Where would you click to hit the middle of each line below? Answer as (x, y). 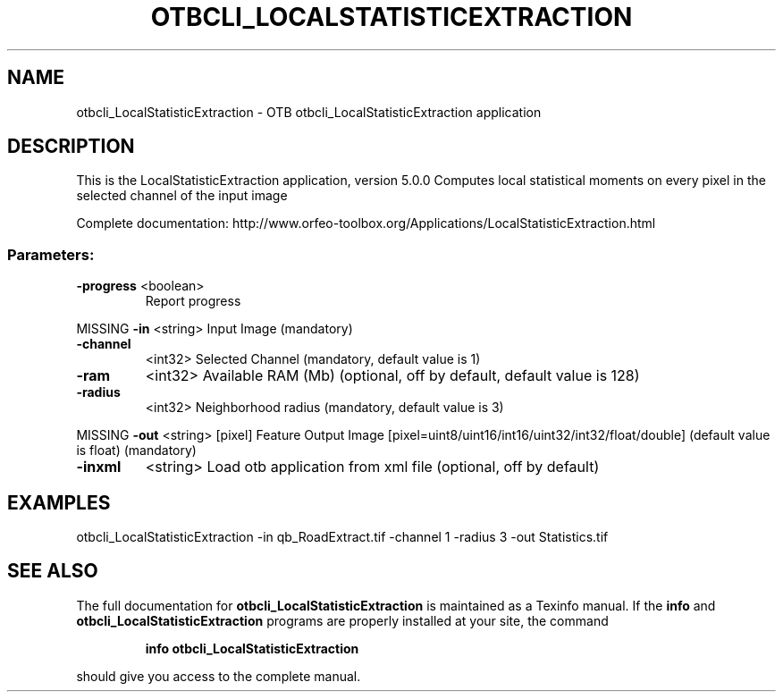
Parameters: (51, 254)
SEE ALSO (53, 571)
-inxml (99, 467)
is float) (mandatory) (136, 451)
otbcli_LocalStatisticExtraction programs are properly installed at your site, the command (342, 620)
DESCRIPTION (71, 147)
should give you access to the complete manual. (219, 676)
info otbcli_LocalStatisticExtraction (252, 648)
